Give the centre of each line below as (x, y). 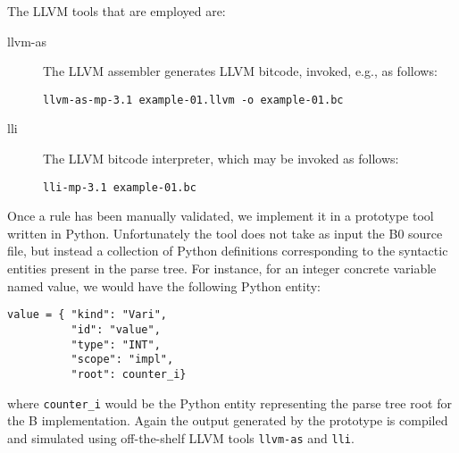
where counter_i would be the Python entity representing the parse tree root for (229, 403)
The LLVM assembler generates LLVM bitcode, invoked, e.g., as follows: (240, 71)
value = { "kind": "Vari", (87, 315)
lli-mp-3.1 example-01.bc (120, 187)
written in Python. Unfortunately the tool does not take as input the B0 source (225, 233)
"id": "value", (116, 329)
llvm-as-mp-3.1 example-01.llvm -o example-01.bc (193, 100)
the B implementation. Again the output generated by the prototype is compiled (228, 420)
